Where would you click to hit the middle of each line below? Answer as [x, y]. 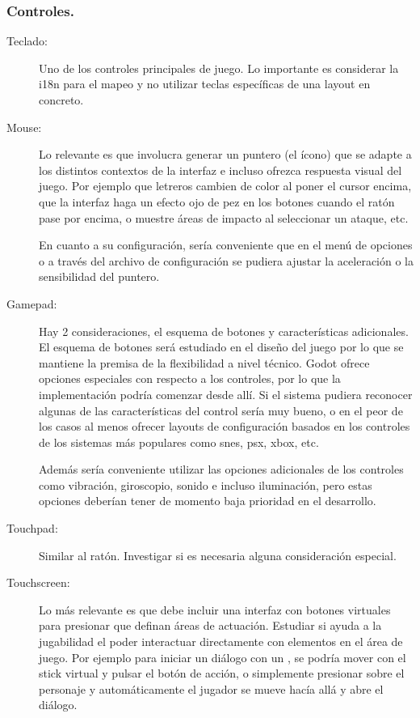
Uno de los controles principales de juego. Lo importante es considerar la [219, 68]
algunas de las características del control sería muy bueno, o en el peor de [221, 410]
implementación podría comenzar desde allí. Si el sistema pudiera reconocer [226, 394]
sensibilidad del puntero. [99, 276]
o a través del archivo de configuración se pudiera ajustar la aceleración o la [227, 260]
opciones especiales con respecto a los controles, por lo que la [190, 378]
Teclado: [27, 41]
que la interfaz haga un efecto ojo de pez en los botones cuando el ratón [217, 201]
